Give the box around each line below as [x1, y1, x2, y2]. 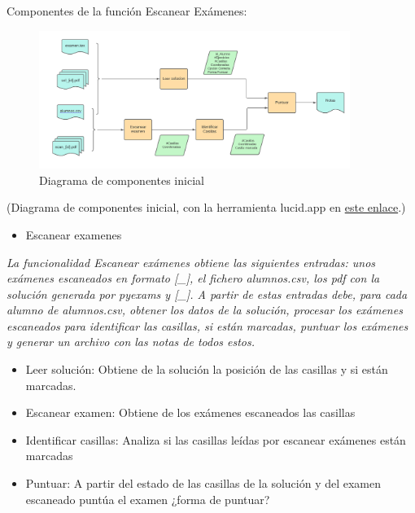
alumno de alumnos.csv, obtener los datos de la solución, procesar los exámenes [7, 301, 403, 318]
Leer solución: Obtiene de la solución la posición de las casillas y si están [25, 361, 388, 378]
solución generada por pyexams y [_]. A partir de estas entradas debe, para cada [7, 285, 408, 302]
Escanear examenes [25, 226, 122, 243]
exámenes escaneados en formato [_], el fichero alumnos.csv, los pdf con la [7, 270, 380, 287]
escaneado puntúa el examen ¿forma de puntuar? [25, 490, 270, 507]
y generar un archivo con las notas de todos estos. [7, 333, 256, 350]
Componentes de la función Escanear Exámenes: [7, 2, 247, 19]
